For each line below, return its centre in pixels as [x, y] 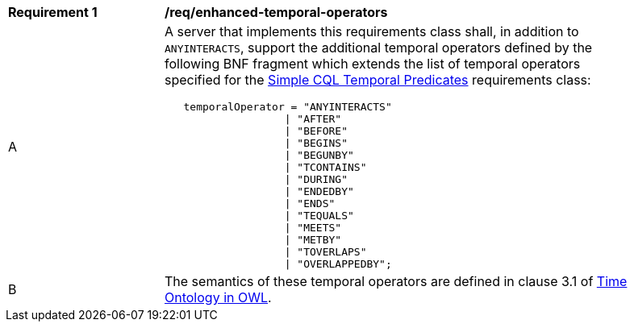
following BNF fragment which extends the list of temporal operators [373, 64]
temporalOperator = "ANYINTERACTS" [288, 107]
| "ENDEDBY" [319, 191]
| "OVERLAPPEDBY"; [338, 264]
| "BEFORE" [316, 131]
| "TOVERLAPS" [325, 252]
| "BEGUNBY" [319, 155]
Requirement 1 [53, 12]
